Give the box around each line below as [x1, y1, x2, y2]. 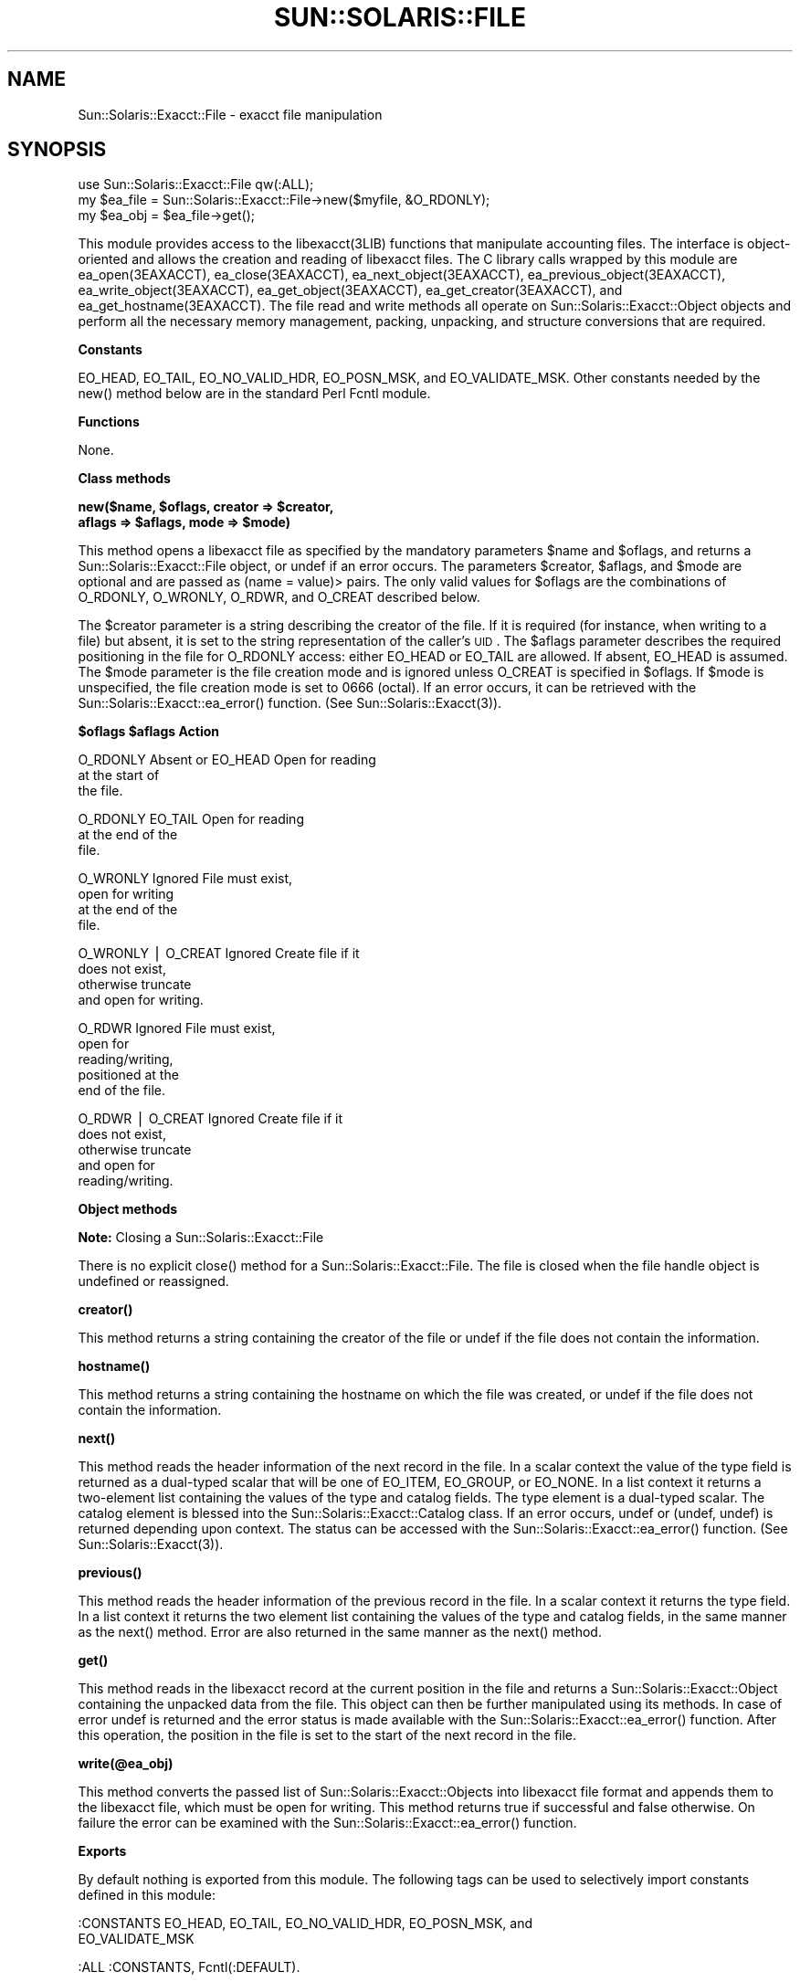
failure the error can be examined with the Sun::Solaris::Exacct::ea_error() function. [78, 1815, 577, 1831]
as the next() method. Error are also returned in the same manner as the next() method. [78, 1624, 602, 1640]
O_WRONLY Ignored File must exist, [78, 870, 293, 887]
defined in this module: [78, 1887, 216, 1903]
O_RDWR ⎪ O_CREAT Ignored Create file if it [78, 1111, 343, 1127]
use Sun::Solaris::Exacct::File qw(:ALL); [78, 176, 314, 193]
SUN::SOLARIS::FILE [274, 2, 526, 33]
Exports [78, 1843, 127, 1860]
